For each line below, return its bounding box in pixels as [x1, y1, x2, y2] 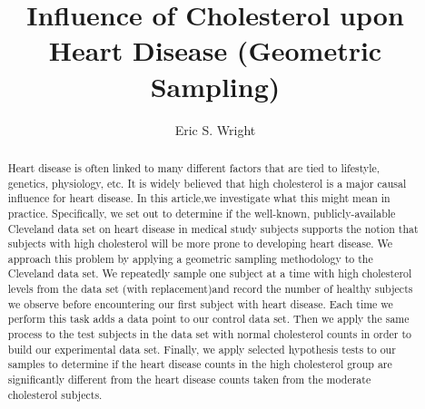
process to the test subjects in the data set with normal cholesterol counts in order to [7, 326, 412, 342]
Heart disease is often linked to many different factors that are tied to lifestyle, [7, 160, 381, 175]
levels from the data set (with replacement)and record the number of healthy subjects [7, 281, 413, 297]
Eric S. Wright [174, 120, 256, 139]
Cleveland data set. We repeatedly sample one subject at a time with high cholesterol [7, 266, 412, 281]
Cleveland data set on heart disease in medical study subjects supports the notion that [7, 220, 419, 236]
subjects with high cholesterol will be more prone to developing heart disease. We [7, 236, 393, 251]
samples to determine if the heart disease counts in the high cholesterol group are [7, 356, 392, 372]
